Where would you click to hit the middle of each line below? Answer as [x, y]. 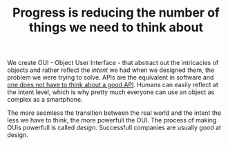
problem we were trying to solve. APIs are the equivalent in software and [111, 77]
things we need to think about [116, 27]
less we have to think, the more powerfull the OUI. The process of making [112, 120]
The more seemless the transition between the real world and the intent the [114, 113]
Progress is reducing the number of [116, 13]
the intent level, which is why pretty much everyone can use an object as [111, 92]
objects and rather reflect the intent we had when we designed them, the [111, 70]
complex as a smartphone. [45, 100]
